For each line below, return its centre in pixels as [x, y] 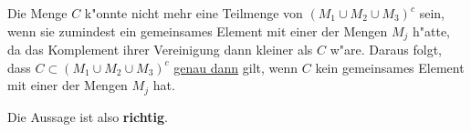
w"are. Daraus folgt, [386, 50]
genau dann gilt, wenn [236, 67]
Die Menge [37, 13]
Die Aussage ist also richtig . [88, 116]
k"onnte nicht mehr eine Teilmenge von [194, 13]
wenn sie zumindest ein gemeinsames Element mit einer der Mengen [198, 30]
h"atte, [431, 30]
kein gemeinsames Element [390, 67]
